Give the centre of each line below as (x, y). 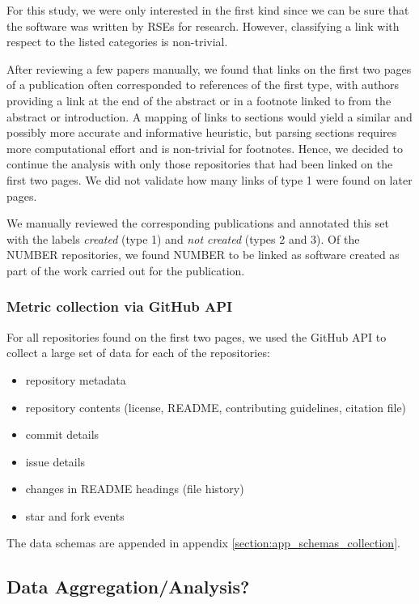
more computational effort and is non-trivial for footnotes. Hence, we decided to (205, 148)
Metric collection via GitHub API (120, 306)
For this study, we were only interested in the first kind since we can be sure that (208, 10)
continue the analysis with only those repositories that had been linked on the (200, 164)
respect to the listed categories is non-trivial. (117, 42)
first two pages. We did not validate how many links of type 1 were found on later (209, 179)
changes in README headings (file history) (135, 489)
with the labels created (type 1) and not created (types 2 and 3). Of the (183, 238)
